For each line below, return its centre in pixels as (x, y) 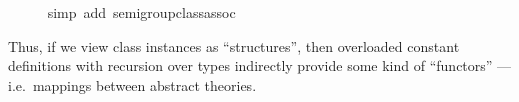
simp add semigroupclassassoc (141, 12)
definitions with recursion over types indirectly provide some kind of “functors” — (260, 65)
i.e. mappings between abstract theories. (132, 84)
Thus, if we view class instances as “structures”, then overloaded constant (234, 45)
